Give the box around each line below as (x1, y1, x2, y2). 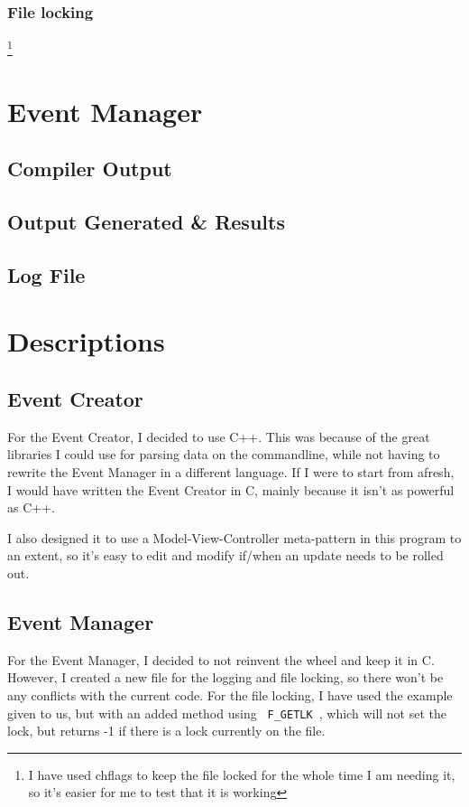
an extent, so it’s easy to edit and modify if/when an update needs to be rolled (7, 546, 444, 565)
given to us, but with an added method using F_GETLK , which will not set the (7, 703, 447, 722)
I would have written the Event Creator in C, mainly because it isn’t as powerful (7, 480, 455, 499)
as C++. (7, 498, 55, 517)
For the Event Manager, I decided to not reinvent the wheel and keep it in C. (7, 650, 435, 669)
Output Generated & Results (7, 208, 285, 236)
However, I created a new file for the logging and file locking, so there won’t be (7, 668, 444, 687)
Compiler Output (7, 155, 172, 183)
